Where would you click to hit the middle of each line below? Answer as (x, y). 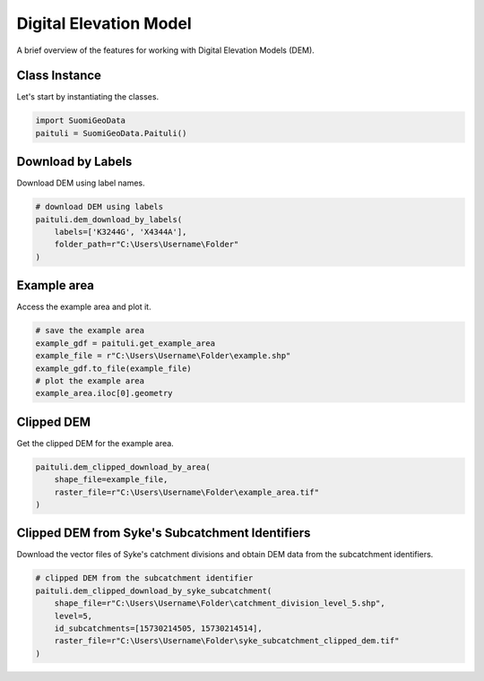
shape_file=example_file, (111, 480)
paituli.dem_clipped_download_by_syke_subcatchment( (154, 590)
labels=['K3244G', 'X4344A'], (121, 232)
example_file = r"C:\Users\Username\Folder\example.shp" (163, 356)
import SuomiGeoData (80, 121)
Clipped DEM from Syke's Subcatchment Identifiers (164, 533)
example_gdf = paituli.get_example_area (125, 343)
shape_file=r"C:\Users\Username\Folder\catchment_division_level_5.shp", (220, 603)
